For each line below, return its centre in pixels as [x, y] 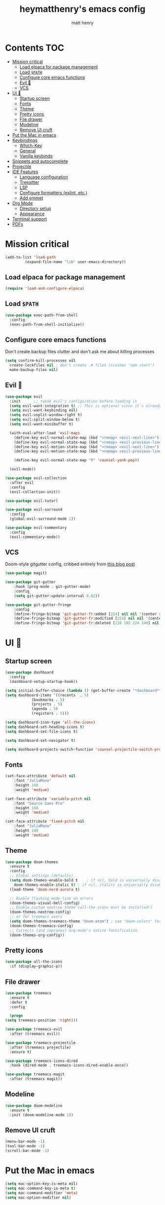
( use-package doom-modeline [34, 1106]
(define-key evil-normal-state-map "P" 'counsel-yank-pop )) [77, 460]
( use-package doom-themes [31, 862]
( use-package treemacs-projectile [41, 1043]
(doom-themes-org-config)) [37, 935]
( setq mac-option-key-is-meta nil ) [41, 1184]
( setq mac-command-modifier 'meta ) [41, 1193]
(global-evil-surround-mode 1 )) [43, 519]
